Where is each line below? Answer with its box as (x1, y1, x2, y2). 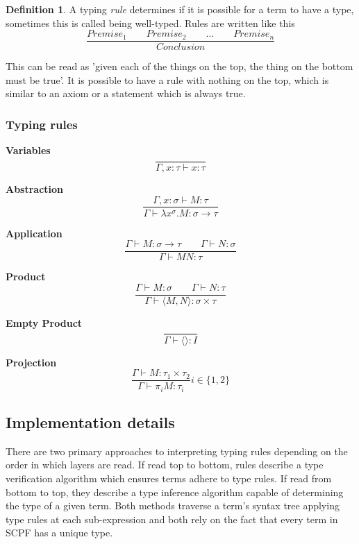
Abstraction (6, 181, 64, 196)
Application (6, 226, 62, 240)
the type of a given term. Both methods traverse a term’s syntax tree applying (6, 498, 340, 513)
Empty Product (6, 315, 83, 330)
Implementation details (6, 411, 175, 433)
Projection (6, 355, 57, 369)
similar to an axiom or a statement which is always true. (6, 86, 246, 101)
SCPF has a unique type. (6, 525, 113, 540)
